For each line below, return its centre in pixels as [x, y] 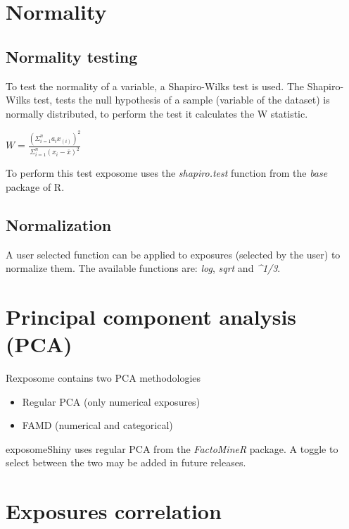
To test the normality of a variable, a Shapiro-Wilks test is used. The [155, 86]
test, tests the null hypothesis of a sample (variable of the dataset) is [182, 100]
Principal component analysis [151, 316]
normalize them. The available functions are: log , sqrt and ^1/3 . [143, 268]
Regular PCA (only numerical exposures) [111, 401]
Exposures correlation [114, 511]
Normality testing [72, 56]
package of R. [35, 186]
